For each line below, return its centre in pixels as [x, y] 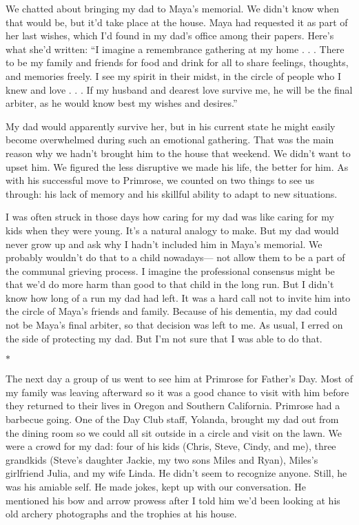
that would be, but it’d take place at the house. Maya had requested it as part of [177, 22]
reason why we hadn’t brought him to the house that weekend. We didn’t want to [178, 153]
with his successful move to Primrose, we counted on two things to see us [160, 180]
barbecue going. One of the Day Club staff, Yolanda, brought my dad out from [172, 419]
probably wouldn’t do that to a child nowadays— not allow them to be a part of [175, 257]
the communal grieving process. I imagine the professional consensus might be [170, 270]
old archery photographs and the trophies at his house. [121, 514]
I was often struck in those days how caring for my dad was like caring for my [170, 217]
